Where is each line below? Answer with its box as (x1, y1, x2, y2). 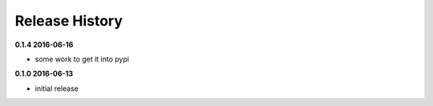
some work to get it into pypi (34, 54, 130, 64)
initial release (34, 84, 79, 93)
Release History (14, 12, 123, 29)
